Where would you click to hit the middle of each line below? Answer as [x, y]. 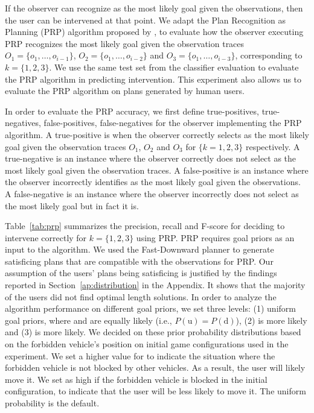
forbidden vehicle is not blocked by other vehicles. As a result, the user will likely [155, 367]
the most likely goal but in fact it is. [72, 205]
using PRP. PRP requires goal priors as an [215, 237]
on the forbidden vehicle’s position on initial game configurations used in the [147, 344]
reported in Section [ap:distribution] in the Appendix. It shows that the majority [155, 285]
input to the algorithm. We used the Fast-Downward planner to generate [139, 249]
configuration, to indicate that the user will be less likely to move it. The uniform [155, 391]
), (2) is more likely [271, 320]
